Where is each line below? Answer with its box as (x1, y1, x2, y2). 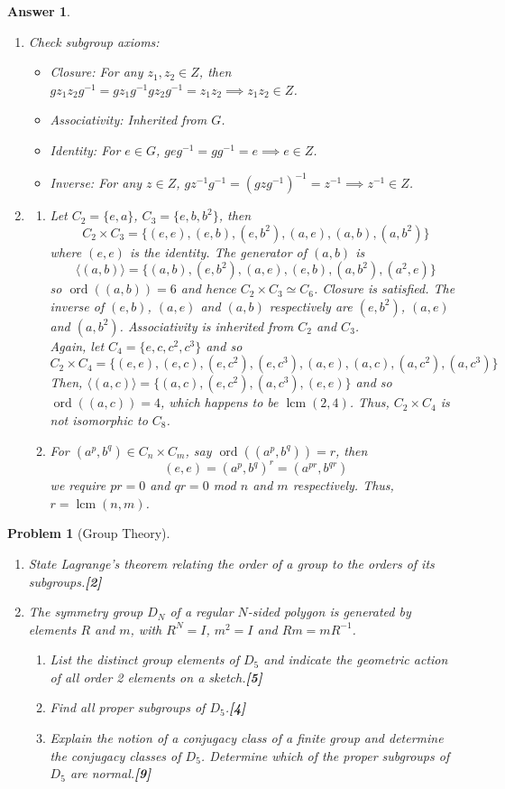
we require (50, 476, 106, 495)
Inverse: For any (50, 173, 142, 192)
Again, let (50, 336, 105, 355)
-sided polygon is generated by (247, 602, 411, 621)
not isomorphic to (50, 411, 148, 430)
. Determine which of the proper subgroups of (200, 746, 450, 765)
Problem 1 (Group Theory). (7, 524, 170, 543)
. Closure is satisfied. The (313, 279, 455, 298)
